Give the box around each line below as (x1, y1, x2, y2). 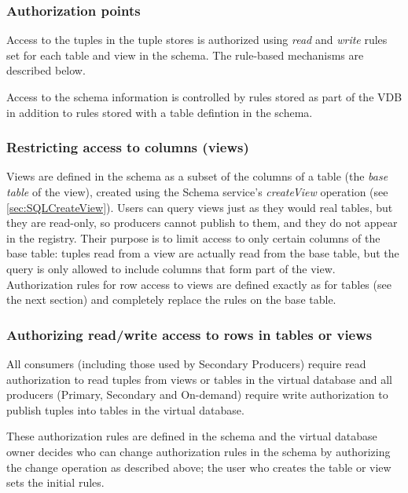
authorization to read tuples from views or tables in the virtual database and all (6, 371, 392, 387)
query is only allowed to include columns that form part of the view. (6, 260, 336, 276)
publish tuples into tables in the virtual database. (6, 401, 244, 418)
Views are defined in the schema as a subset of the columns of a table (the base (6, 168, 388, 184)
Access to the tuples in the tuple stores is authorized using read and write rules (6, 31, 388, 48)
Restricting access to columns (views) (6, 137, 249, 157)
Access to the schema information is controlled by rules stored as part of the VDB (6, 89, 402, 104)
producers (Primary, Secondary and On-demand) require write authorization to (6, 386, 388, 403)
